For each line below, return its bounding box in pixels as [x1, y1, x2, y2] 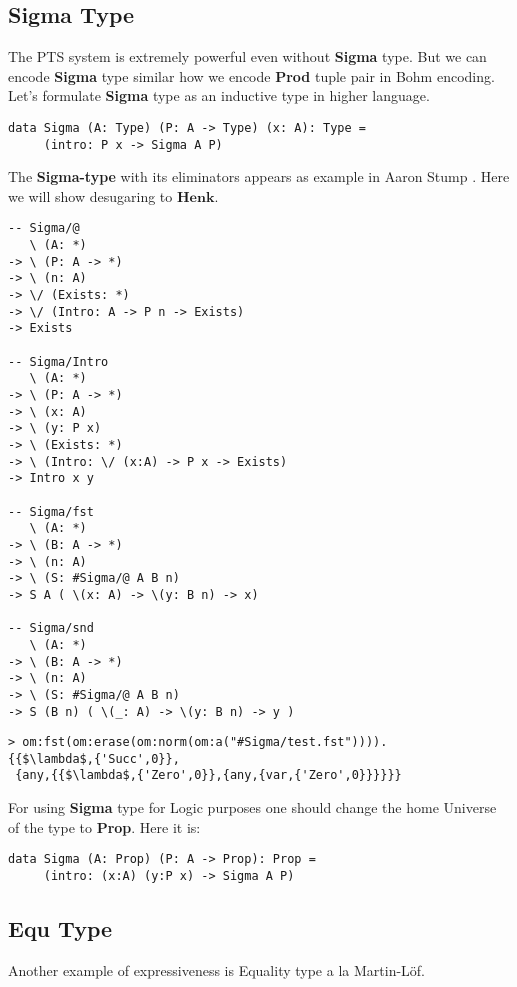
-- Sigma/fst [8, 504, 94, 519]
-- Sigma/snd [8, 621, 94, 636]
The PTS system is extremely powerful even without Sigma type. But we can [8, 46, 487, 67]
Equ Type [8, 913, 113, 944]
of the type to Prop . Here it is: [8, 816, 201, 837]
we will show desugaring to [8, 185, 173, 206]
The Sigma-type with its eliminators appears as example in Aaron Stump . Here [8, 166, 510, 187]
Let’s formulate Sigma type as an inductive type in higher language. [8, 85, 430, 106]
